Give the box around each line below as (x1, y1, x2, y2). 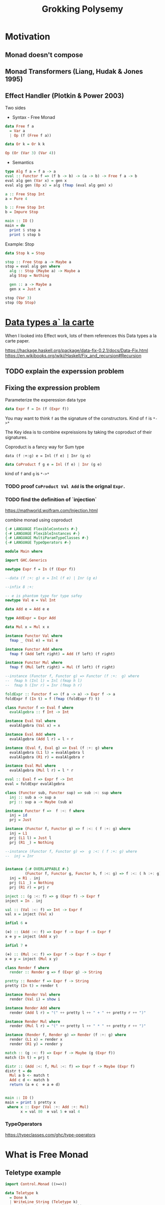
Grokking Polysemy (41, 3, 124, 15)
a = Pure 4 (5, 196, 27, 201)
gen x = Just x (9, 287, 41, 291)
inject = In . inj (5, 898, 43, 903)
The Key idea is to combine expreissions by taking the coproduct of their (5, 429, 152, 435)
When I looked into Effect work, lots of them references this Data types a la (5, 333, 157, 339)
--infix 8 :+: (5, 584, 34, 589)
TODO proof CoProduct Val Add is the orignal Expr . (5, 483, 125, 490)
